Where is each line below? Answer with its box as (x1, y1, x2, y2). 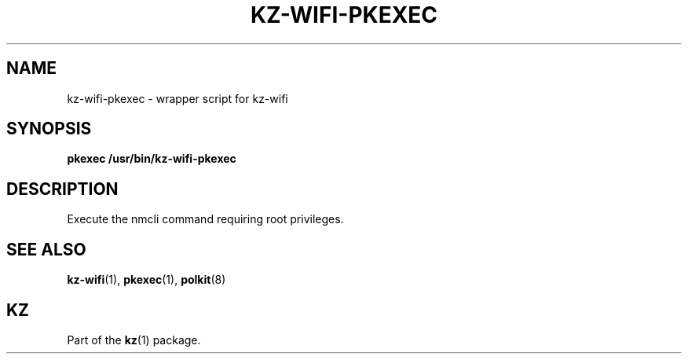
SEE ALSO (6, 239, 86, 259)
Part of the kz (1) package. (67, 332, 201, 347)
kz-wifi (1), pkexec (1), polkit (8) (67, 273, 226, 287)
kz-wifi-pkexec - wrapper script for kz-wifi (67, 91, 288, 105)
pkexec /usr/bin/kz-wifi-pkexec (67, 152, 236, 166)
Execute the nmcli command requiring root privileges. (67, 212, 344, 226)
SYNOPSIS (6, 119, 92, 139)
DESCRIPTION (6, 178, 119, 199)
